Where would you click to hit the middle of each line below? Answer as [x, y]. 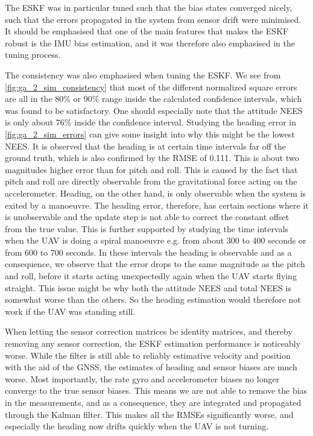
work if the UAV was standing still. [70, 311]
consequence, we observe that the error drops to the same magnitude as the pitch [155, 264]
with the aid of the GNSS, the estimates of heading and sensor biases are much [151, 367]
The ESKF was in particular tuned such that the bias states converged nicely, [149, 7]
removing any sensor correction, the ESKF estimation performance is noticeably [153, 343]
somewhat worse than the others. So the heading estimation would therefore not [153, 299]
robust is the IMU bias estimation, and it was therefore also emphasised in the [150, 43]
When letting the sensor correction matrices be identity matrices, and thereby [149, 331]
